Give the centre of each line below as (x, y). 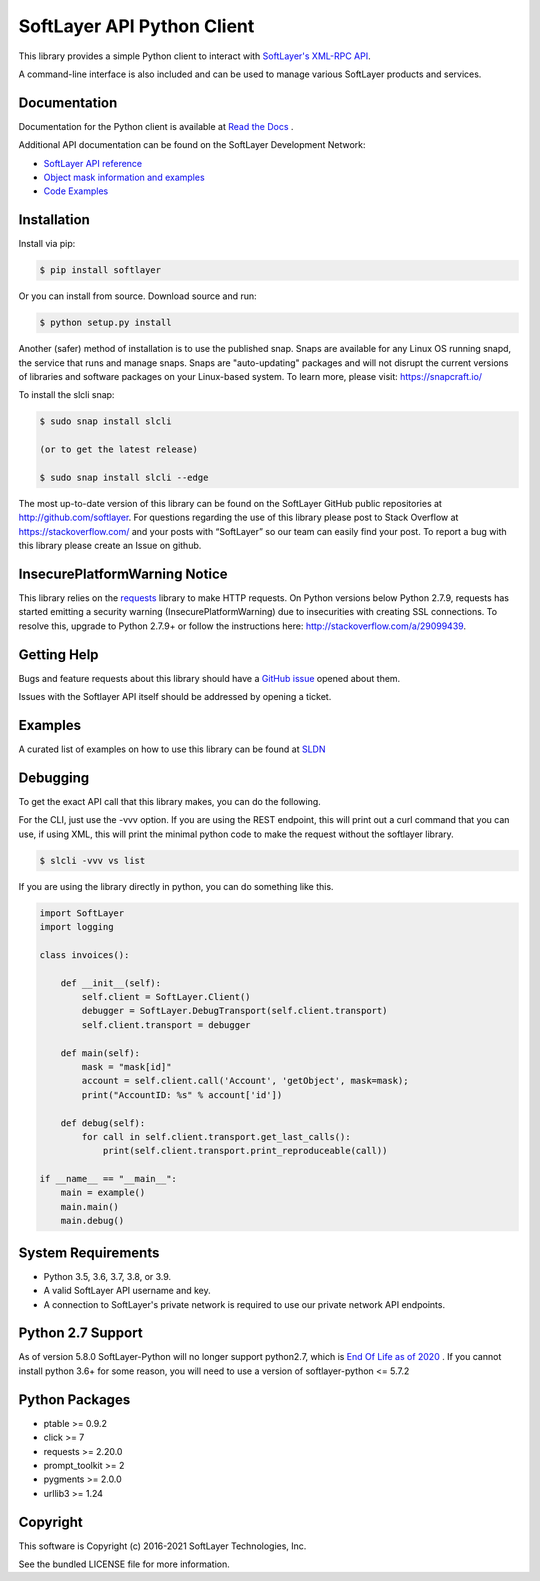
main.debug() (92, 1221)
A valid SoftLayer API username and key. (127, 1291)
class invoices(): (84, 954)
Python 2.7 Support (81, 1333)
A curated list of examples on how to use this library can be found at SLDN (172, 749)
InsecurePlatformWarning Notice (123, 573)
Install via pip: (47, 244)
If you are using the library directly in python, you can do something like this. (176, 886)
